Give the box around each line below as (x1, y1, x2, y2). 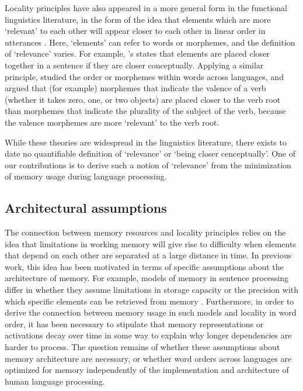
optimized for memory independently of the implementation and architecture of (5, 364, 289, 376)
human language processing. (5, 375, 105, 387)
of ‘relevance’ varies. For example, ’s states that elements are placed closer (5, 47, 270, 60)
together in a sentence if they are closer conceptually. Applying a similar (5, 58, 264, 71)
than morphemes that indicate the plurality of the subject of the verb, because (5, 105, 286, 117)
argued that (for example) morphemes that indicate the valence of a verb (5, 82, 266, 94)
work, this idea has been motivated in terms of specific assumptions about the (5, 260, 284, 272)
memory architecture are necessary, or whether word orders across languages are (5, 352, 292, 364)
